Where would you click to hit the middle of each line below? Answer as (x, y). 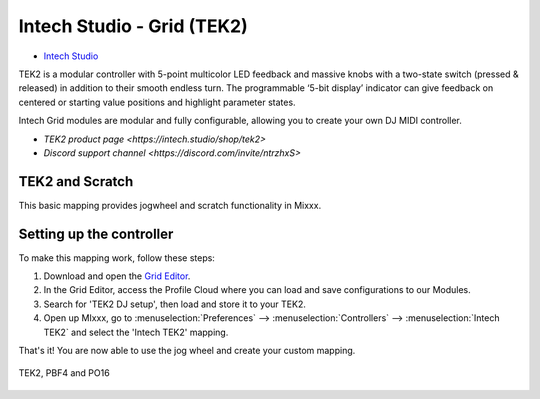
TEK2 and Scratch (76, 181)
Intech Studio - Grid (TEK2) (133, 26)
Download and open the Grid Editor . (117, 276)
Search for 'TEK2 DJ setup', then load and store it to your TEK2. (175, 304)
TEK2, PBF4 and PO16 (64, 373)
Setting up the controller (96, 233)
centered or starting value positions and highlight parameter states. (157, 102)
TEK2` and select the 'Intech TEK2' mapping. (136, 332)
